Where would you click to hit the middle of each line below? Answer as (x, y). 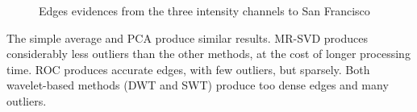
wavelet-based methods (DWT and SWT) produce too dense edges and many (198, 85)
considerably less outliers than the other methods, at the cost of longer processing (208, 54)
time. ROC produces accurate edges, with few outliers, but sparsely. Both (188, 69)
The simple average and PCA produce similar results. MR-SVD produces (187, 37)
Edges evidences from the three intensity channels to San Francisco (204, 10)
